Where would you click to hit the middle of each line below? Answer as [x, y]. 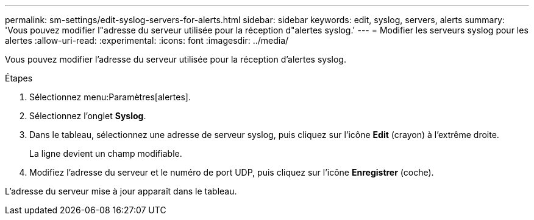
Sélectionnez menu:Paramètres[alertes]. [110, 97]
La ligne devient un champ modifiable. [106, 153]
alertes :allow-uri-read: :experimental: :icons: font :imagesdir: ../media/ [147, 40]
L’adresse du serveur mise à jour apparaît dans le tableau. [121, 191]
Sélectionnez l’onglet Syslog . [88, 116]
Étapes [19, 78]
